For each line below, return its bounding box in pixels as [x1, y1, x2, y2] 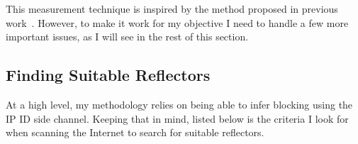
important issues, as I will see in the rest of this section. [6, 29, 249, 44]
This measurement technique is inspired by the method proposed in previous [6, 1, 338, 16]
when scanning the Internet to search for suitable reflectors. [6, 125, 264, 140]
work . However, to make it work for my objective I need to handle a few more [6, 15, 349, 30]
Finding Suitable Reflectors [6, 64, 211, 86]
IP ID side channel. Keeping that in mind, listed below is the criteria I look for [6, 111, 349, 126]
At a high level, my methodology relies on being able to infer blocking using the [6, 96, 353, 111]
